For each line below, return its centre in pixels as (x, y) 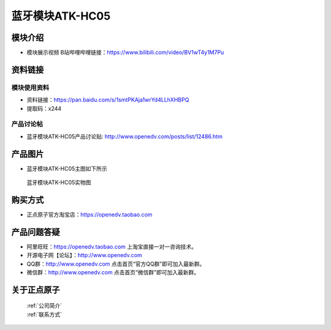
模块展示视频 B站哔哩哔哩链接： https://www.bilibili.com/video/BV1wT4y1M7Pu (125, 53)
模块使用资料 (30, 88)
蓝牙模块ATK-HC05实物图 (59, 182)
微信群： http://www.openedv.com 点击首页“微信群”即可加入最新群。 (113, 272)
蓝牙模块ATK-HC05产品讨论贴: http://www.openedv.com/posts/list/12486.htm (125, 136)
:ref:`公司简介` (44, 306)
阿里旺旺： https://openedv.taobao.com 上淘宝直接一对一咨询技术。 (112, 246)
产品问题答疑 (36, 232)
